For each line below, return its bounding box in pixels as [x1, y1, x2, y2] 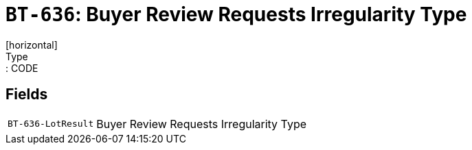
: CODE [5, 62, 38, 74]
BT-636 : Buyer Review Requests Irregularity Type [5, 3, 467, 26]
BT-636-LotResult [8, 118, 94, 129]
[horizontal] [5, 38, 58, 51]
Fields [5, 86, 48, 103]
